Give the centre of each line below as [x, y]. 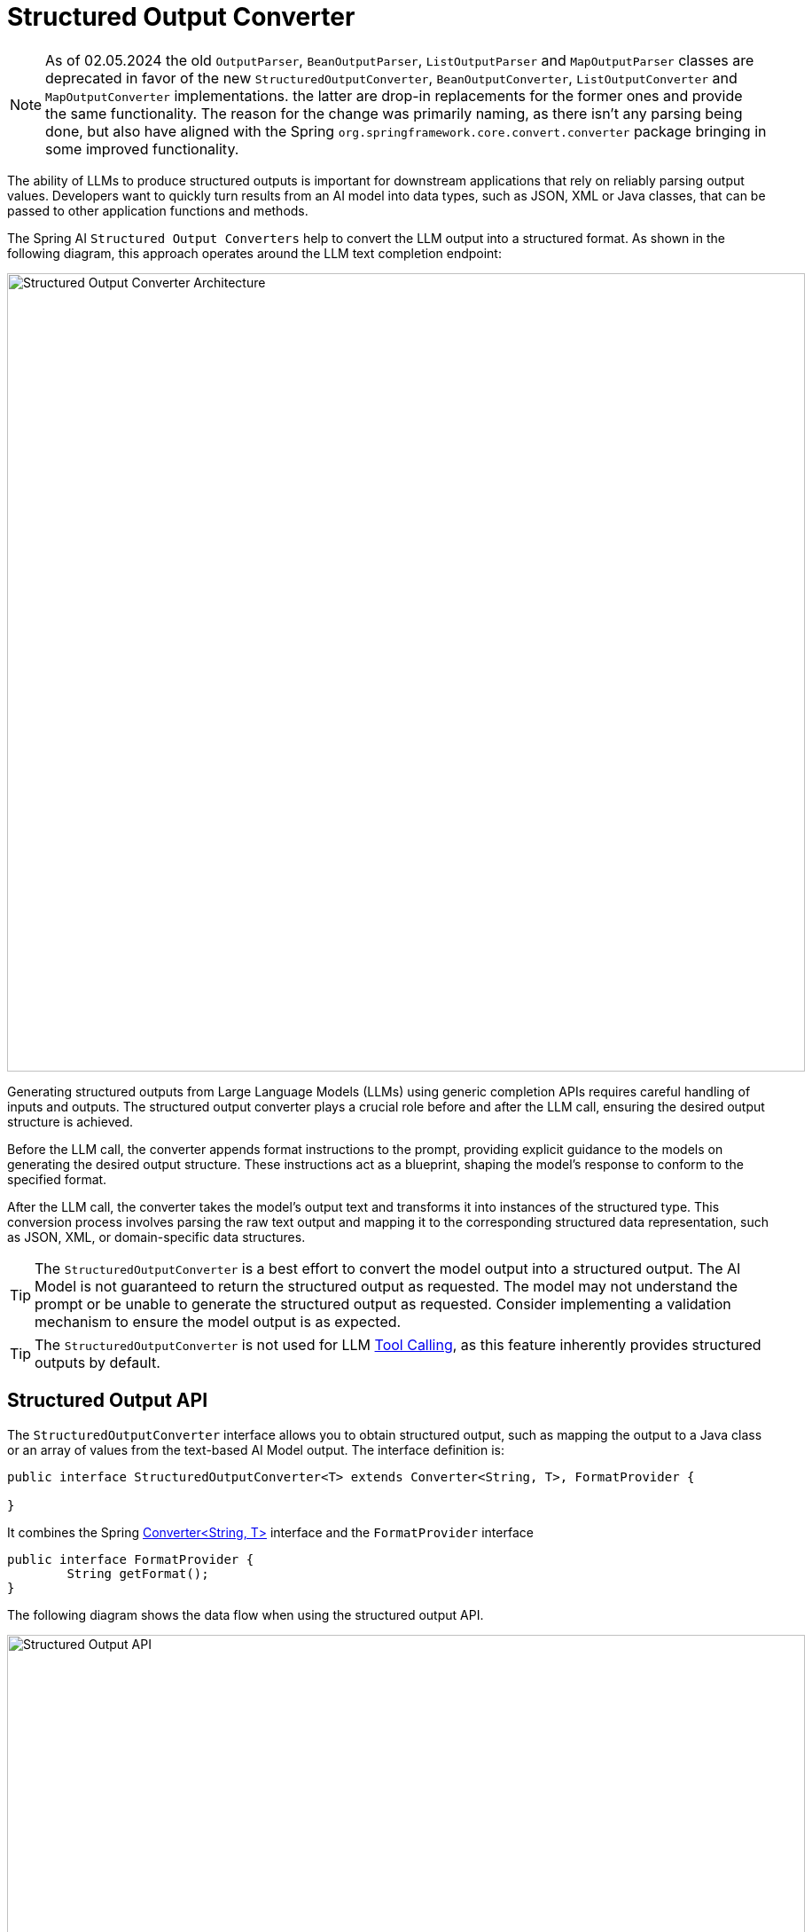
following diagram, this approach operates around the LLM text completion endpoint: [254, 253]
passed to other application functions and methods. [158, 210]
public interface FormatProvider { [131, 1559]
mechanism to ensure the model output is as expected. [218, 1321]
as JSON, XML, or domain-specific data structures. [156, 1237]
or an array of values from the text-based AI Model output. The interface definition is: [256, 1449]
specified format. [57, 1179]
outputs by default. [98, 1362]
